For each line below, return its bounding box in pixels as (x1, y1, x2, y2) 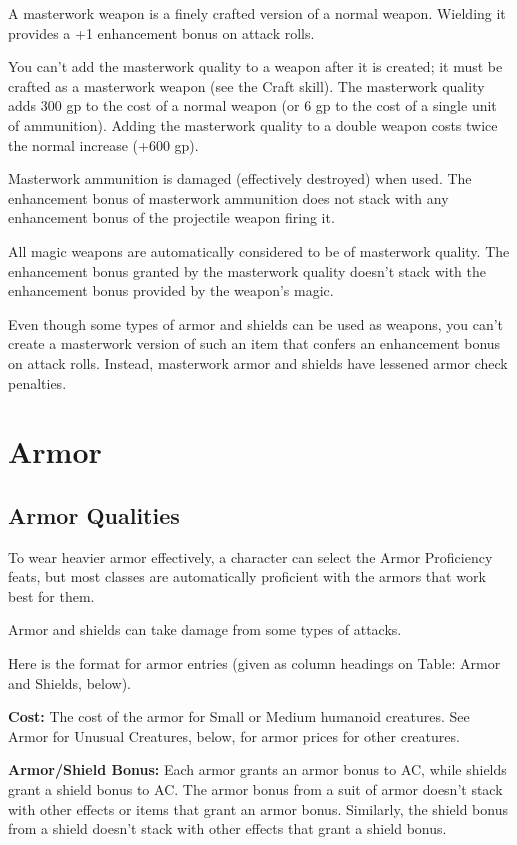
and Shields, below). (8, 672, 131, 693)
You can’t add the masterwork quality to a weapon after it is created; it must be (8, 56, 503, 77)
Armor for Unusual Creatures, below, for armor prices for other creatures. (8, 725, 460, 746)
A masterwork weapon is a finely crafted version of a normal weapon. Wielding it (8, 3, 506, 23)
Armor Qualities (8, 499, 180, 530)
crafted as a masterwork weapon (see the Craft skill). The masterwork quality (8, 75, 485, 96)
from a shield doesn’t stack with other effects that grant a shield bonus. (8, 818, 447, 839)
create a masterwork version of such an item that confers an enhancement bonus (8, 333, 501, 354)
